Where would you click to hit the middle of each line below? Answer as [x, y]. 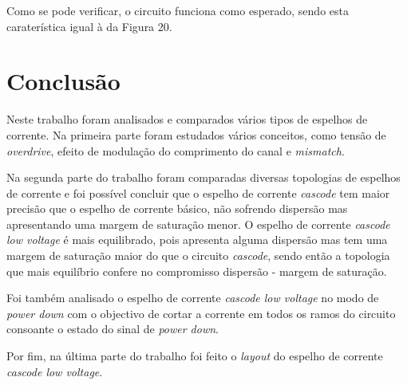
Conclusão [63, 81]
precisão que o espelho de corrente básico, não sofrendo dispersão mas [177, 208]
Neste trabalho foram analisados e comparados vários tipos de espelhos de [187, 119]
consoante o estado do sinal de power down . [113, 329]
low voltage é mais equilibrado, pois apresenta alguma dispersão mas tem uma [197, 240]
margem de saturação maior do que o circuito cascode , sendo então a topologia [198, 255]
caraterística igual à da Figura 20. [89, 26]
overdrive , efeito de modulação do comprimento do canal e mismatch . [176, 150]
